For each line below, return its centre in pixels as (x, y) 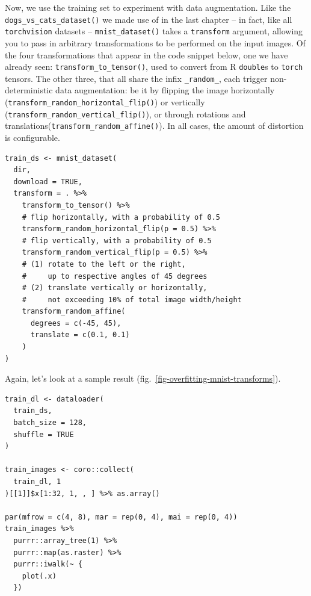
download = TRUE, (48, 182)
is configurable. (32, 137)
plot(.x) (39, 576)
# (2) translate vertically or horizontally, (115, 288)
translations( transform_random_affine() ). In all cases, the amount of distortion (154, 126)
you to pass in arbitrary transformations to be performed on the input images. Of (155, 42)
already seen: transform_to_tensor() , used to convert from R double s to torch (154, 67)
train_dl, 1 (37, 482)
